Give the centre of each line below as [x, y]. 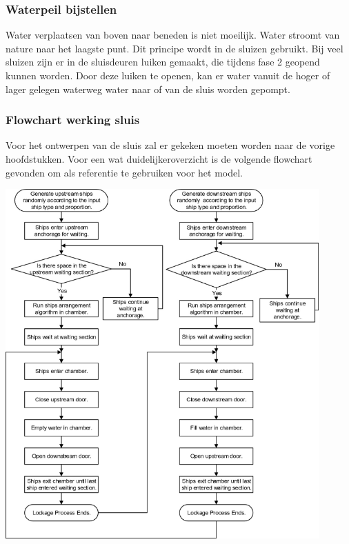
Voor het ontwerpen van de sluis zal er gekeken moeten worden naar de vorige [170, 145]
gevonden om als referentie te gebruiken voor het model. [124, 172]
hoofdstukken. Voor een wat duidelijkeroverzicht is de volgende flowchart [159, 159]
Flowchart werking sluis [73, 120]
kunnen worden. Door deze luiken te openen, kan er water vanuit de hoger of [168, 75]
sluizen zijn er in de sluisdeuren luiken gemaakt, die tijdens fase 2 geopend [163, 62]
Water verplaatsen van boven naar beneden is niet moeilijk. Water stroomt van [173, 35]
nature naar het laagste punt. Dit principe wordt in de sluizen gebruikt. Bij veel [174, 48]
